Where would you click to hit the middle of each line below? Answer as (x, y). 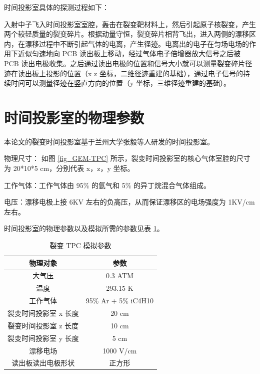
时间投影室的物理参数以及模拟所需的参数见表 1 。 (84, 228)
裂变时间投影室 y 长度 (43, 338)
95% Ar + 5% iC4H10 (120, 301)
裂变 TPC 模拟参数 (80, 245)
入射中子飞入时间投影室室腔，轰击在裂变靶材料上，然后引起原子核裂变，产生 (130, 24)
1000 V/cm (120, 350)
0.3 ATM (119, 275)
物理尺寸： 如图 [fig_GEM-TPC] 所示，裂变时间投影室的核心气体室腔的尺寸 (127, 158)
